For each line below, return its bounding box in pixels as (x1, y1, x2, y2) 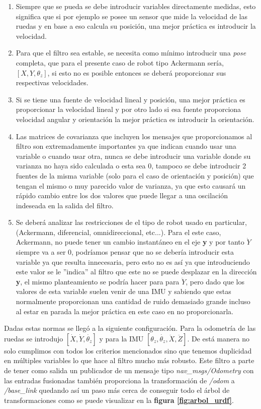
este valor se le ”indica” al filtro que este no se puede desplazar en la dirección (16, 266, 257, 277)
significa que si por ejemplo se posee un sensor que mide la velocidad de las (16, 11, 248, 21)
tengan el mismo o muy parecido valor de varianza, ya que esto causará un (16, 180, 246, 191)
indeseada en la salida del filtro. (16, 200, 114, 210)
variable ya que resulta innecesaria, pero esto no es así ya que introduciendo (16, 256, 250, 267)
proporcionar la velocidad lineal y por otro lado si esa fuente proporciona (16, 104, 241, 114)
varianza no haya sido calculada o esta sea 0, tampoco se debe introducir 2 (16, 160, 246, 171)
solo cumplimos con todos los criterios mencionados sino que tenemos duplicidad (4, 345, 252, 356)
